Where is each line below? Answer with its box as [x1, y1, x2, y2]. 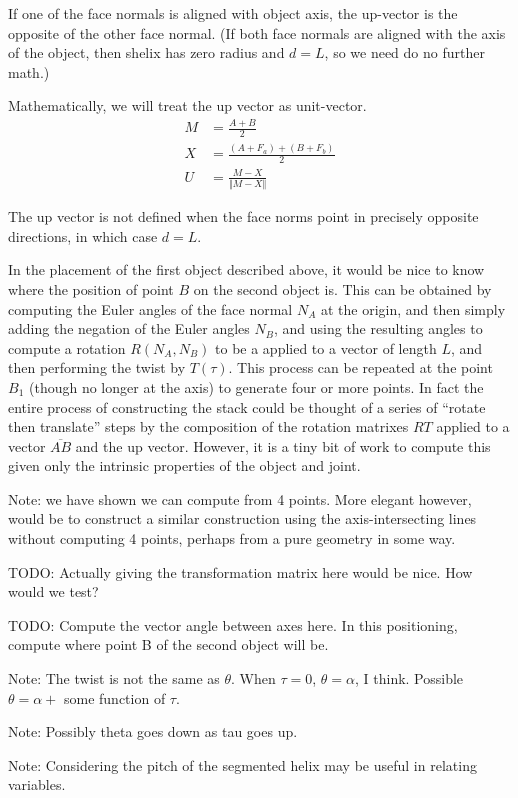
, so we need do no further [324, 42, 485, 63]
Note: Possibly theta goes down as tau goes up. [8, 721, 298, 742]
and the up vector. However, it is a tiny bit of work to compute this [75, 435, 491, 456]
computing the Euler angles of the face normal [8, 298, 293, 319]
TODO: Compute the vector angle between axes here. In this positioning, [8, 614, 458, 635]
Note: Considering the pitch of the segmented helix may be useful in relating [8, 754, 477, 775]
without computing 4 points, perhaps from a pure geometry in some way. [8, 528, 456, 549]
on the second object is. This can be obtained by [193, 278, 492, 299]
